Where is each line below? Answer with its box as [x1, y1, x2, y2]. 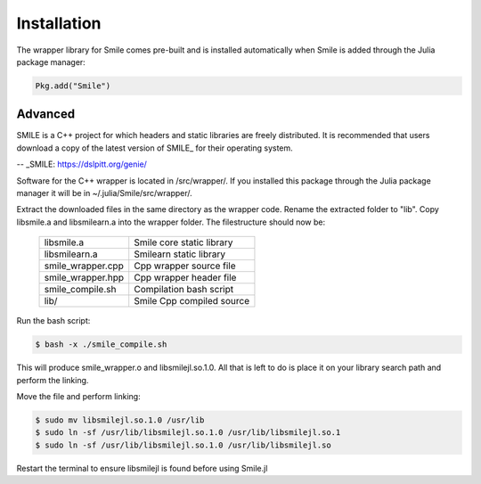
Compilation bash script [134, 283, 234, 296]
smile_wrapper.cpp [44, 259, 124, 272]
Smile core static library [134, 236, 233, 249]
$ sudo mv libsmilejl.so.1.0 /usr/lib [35, 414, 205, 425]
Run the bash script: [16, 316, 91, 326]
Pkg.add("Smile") [35, 80, 111, 91]
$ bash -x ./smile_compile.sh [35, 340, 167, 349]
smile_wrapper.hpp [44, 272, 125, 284]
